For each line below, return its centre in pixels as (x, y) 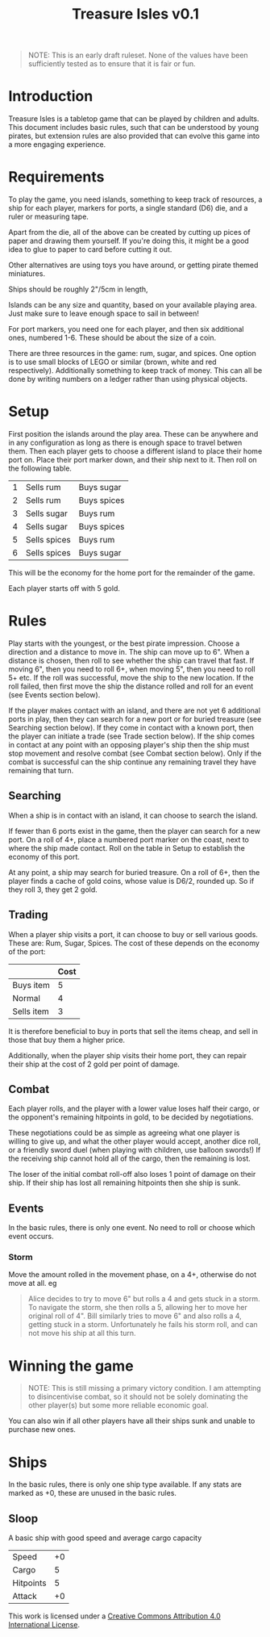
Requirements (56, 177)
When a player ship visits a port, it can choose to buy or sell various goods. (133, 934)
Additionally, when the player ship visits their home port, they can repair (128, 1055)
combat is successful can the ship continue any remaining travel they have (132, 762)
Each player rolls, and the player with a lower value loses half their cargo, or (134, 1109)
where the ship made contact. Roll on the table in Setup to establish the (127, 848)
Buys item (31, 985)
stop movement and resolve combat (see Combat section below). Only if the (135, 753)
